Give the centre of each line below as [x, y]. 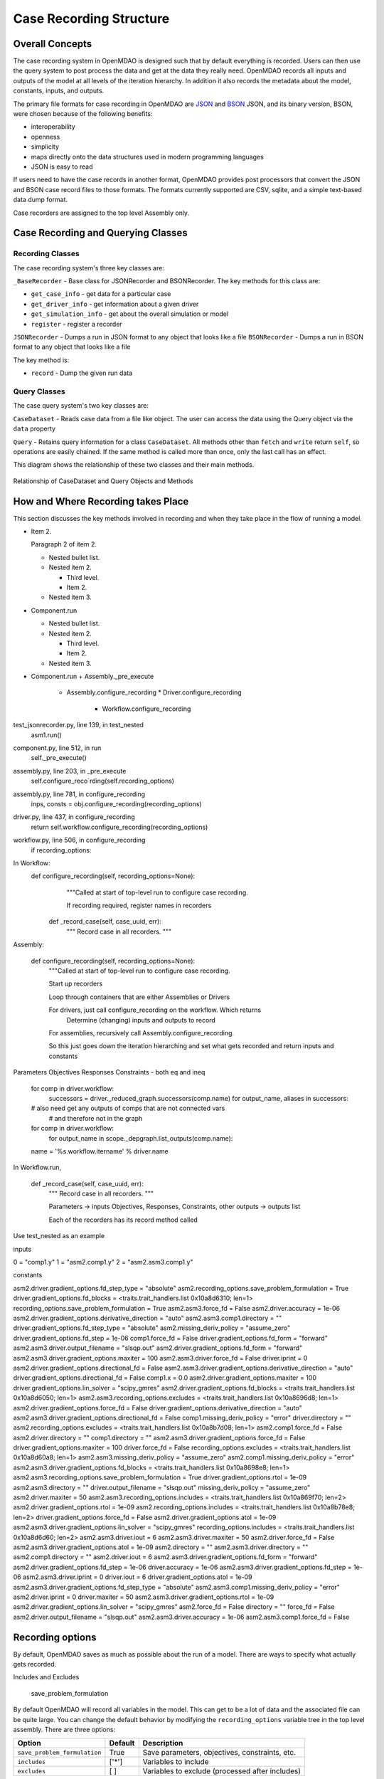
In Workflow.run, [37, 1168]
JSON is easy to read [62, 167]
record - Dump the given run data [82, 373]
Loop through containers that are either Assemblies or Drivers [139, 997]
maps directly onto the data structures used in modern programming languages [148, 157]
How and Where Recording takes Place [101, 501]
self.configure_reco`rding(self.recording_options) [102, 781]
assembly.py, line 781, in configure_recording [79, 794]
